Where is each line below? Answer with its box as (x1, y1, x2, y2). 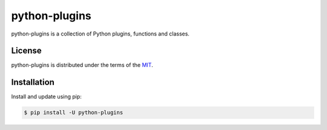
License (11, 46, 42, 56)
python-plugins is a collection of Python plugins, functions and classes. (11, 30, 190, 37)
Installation (11, 77, 54, 87)
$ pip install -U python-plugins (24, 109, 124, 116)
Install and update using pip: (11, 93, 82, 101)
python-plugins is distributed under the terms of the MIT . (11, 61, 154, 69)
